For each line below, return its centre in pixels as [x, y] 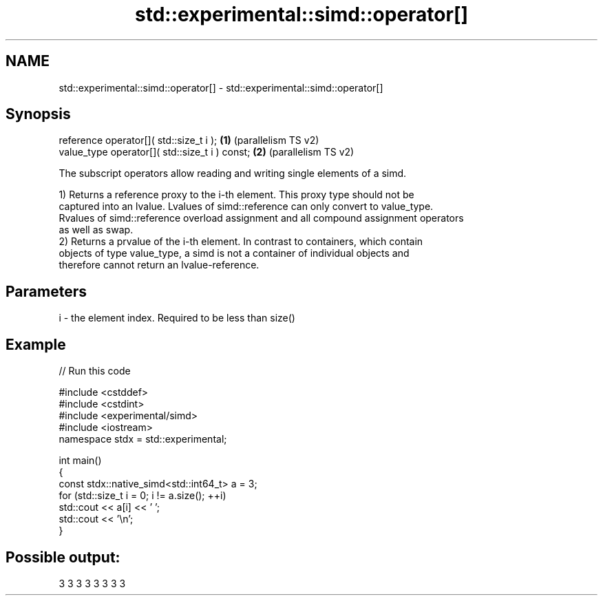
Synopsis [38, 114]
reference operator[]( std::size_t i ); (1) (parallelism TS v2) [189, 140]
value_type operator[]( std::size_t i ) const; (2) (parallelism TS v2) [207, 152]
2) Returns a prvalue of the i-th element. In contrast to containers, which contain [241, 242]
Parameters [46, 291]
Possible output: [63, 557]
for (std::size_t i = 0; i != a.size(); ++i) [142, 496]
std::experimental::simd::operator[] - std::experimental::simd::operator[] [221, 87]
